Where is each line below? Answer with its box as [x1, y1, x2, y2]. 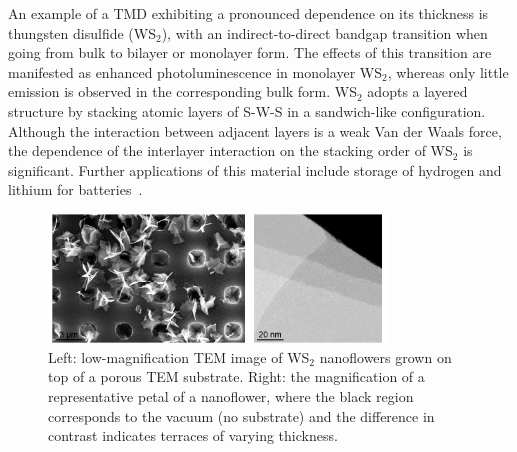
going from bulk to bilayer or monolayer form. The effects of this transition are [8, 42, 492, 63]
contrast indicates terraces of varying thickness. [48, 425, 338, 446]
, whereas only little [387, 61, 509, 82]
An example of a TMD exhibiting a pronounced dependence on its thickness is [8, 3, 489, 23]
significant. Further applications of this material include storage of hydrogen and [8, 159, 502, 180]
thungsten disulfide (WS [8, 22, 156, 43]
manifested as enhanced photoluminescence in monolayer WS [8, 61, 382, 82]
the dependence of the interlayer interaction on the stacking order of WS [8, 140, 453, 161]
